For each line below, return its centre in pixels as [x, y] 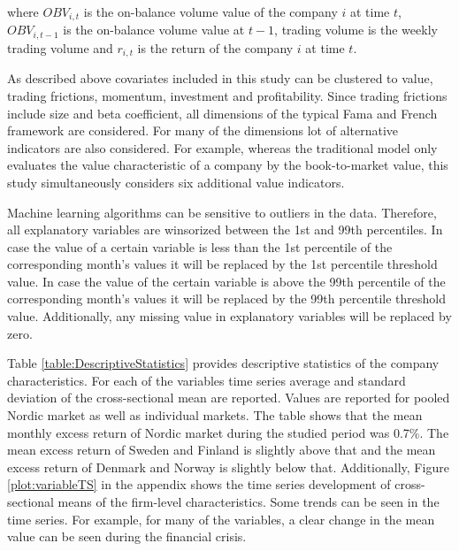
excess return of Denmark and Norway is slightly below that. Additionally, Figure [228, 467]
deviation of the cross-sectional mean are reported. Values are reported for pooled [229, 398]
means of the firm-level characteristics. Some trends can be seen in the [249, 502]
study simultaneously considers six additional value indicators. [176, 182]
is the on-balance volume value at [154, 30]
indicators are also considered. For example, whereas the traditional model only [222, 147]
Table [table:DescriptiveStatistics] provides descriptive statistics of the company [223, 363]
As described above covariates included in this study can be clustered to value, [220, 78]
